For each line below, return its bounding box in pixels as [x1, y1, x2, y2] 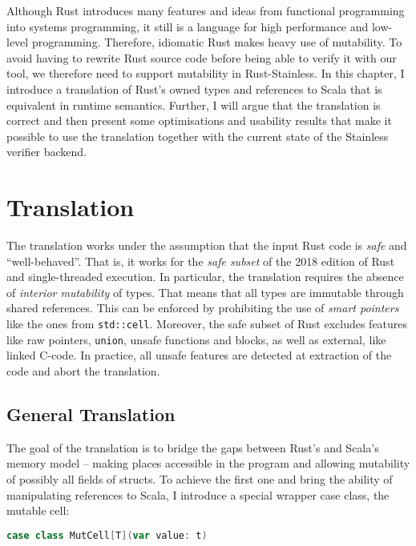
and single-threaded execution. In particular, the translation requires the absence [6, 268, 404, 285]
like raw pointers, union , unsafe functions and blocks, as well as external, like [6, 331, 386, 347]
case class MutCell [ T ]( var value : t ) [6, 529, 208, 541]
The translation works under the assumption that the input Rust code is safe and [6, 237, 407, 254]
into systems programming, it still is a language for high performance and [6, 18, 369, 34]
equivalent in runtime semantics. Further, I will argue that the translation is [6, 96, 381, 113]
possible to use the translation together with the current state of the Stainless [6, 127, 389, 144]
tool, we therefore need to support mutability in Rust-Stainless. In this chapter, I [6, 65, 405, 82]
